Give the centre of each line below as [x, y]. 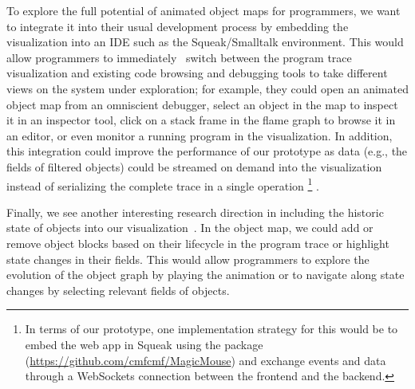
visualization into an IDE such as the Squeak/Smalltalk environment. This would [205, 42]
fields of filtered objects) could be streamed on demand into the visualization [194, 166]
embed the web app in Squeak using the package [144, 344]
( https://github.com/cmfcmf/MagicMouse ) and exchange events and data [206, 360]
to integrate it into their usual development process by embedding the [178, 26]
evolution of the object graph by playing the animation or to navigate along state [206, 275]
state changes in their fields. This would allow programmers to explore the [188, 259]
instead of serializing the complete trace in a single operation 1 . [163, 184]
